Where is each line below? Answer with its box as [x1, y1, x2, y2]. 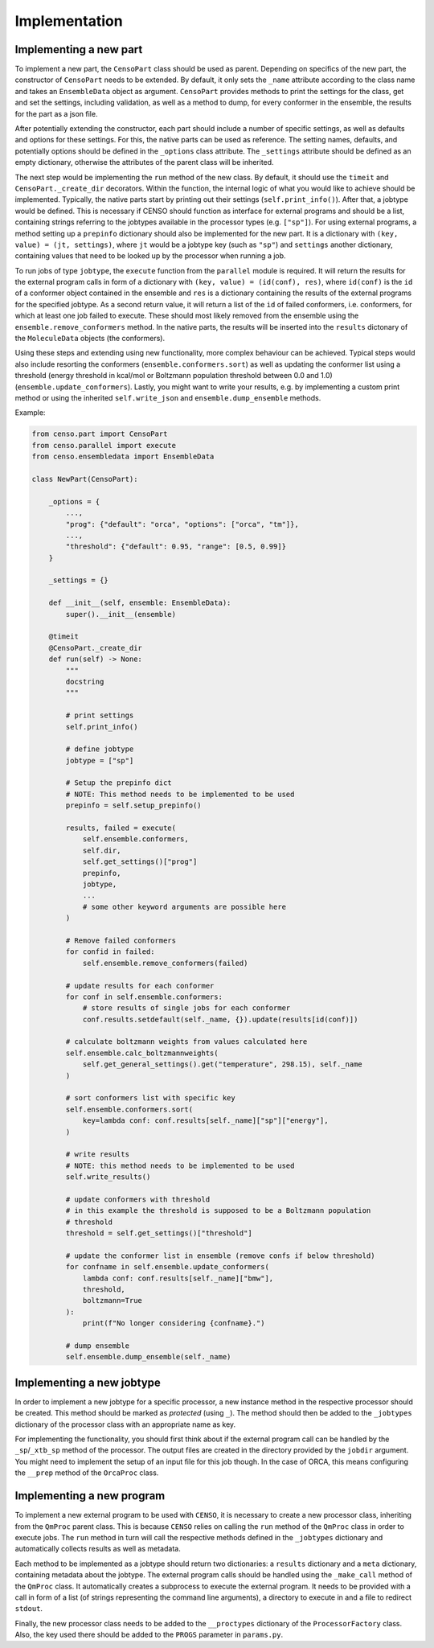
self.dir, [82, 845, 121, 855]
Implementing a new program [14, 1489, 166, 1503]
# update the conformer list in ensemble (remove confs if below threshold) [65, 1251, 375, 1260]
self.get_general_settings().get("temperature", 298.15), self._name [82, 1060, 363, 1069]
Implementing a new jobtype [14, 1375, 161, 1389]
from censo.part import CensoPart [31, 429, 168, 438]
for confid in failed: [65, 947, 156, 956]
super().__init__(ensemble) [65, 610, 177, 619]
